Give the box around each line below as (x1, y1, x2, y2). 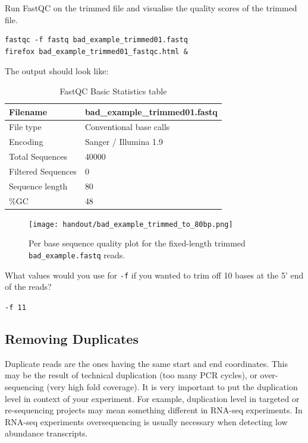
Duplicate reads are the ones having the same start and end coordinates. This (5, 357, 288, 369)
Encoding (9, 135, 43, 148)
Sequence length (9, 179, 68, 192)
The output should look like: (5, 65, 109, 77)
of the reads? (5, 280, 52, 293)
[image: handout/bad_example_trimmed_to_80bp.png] (29, 220, 233, 229)
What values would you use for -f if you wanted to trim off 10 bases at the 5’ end (5, 268, 304, 281)
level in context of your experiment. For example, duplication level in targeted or (5, 392, 300, 404)
